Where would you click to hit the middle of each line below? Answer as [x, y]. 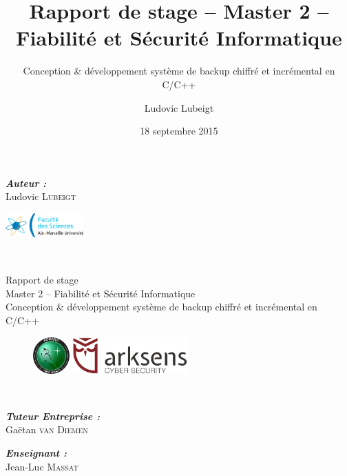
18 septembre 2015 [179, 131]
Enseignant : [36, 452]
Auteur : [26, 182]
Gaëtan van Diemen [47, 429]
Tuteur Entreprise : [53, 416]
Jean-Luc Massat [42, 466]
